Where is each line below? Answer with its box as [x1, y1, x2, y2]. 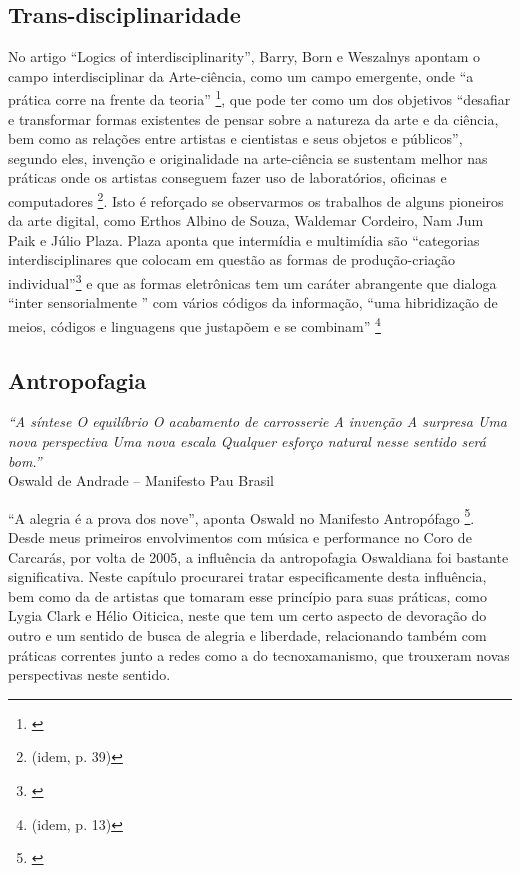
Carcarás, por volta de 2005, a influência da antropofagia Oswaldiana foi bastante [8, 546, 509, 567]
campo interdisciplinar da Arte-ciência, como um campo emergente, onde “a [8, 65, 474, 86]
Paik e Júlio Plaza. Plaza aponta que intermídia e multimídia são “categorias [8, 229, 480, 250]
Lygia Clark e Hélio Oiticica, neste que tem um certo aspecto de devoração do [8, 605, 487, 626]
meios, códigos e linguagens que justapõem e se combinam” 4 [8, 312, 381, 336]
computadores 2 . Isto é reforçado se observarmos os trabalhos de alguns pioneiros [8, 188, 504, 211]
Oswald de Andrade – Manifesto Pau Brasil [8, 470, 274, 491]
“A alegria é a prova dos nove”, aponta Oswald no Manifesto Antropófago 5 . [8, 504, 475, 528]
